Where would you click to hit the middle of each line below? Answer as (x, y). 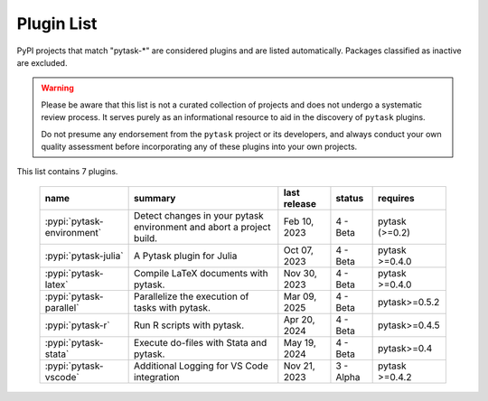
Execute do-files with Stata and (201, 342)
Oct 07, (298, 250)
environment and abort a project (202, 227)
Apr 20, (299, 319)
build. (146, 238)
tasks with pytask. (173, 307)
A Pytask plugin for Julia (186, 256)
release (300, 203)
